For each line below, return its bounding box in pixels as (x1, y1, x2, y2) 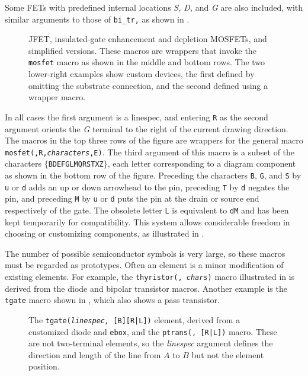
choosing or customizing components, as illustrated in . (5, 227, 204, 240)
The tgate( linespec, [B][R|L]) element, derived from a (28, 313, 240, 326)
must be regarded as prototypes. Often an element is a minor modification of (5, 259, 284, 271)
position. (28, 360, 60, 372)
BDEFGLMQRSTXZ (48, 160, 104, 169)
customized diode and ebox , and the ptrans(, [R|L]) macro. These (28, 325, 277, 337)
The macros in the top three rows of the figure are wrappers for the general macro (5, 134, 303, 146)
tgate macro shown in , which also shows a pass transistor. (5, 294, 220, 306)
